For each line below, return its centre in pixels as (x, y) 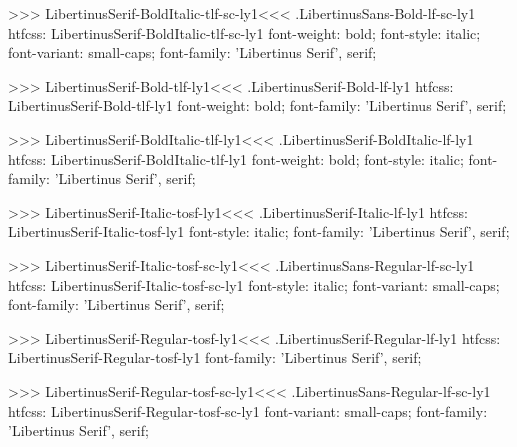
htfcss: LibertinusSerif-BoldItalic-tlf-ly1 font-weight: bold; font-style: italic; (236, 158)
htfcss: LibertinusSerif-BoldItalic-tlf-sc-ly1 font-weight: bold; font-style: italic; (244, 32)
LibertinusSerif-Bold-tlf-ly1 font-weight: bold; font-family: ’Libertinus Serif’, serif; (257, 105)
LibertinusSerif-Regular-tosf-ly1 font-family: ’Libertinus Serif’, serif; (215, 357)
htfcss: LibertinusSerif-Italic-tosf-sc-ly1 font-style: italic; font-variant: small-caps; (254, 284)
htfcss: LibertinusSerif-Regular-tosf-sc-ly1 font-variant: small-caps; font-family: (248, 410)
